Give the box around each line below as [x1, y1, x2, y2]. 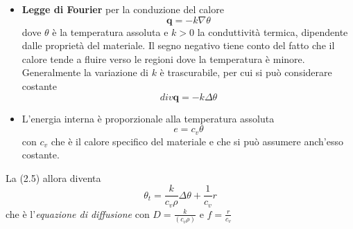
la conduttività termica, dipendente [197, 24, 348, 39]
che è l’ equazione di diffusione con [6, 206, 150, 221]
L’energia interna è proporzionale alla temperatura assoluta [21, 111, 275, 125]
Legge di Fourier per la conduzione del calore [21, 2, 224, 16]
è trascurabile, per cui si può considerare [160, 65, 332, 80]
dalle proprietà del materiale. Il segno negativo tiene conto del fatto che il [21, 38, 335, 53]
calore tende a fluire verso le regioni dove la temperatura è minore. [21, 51, 305, 66]
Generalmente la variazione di [21, 65, 148, 80]
